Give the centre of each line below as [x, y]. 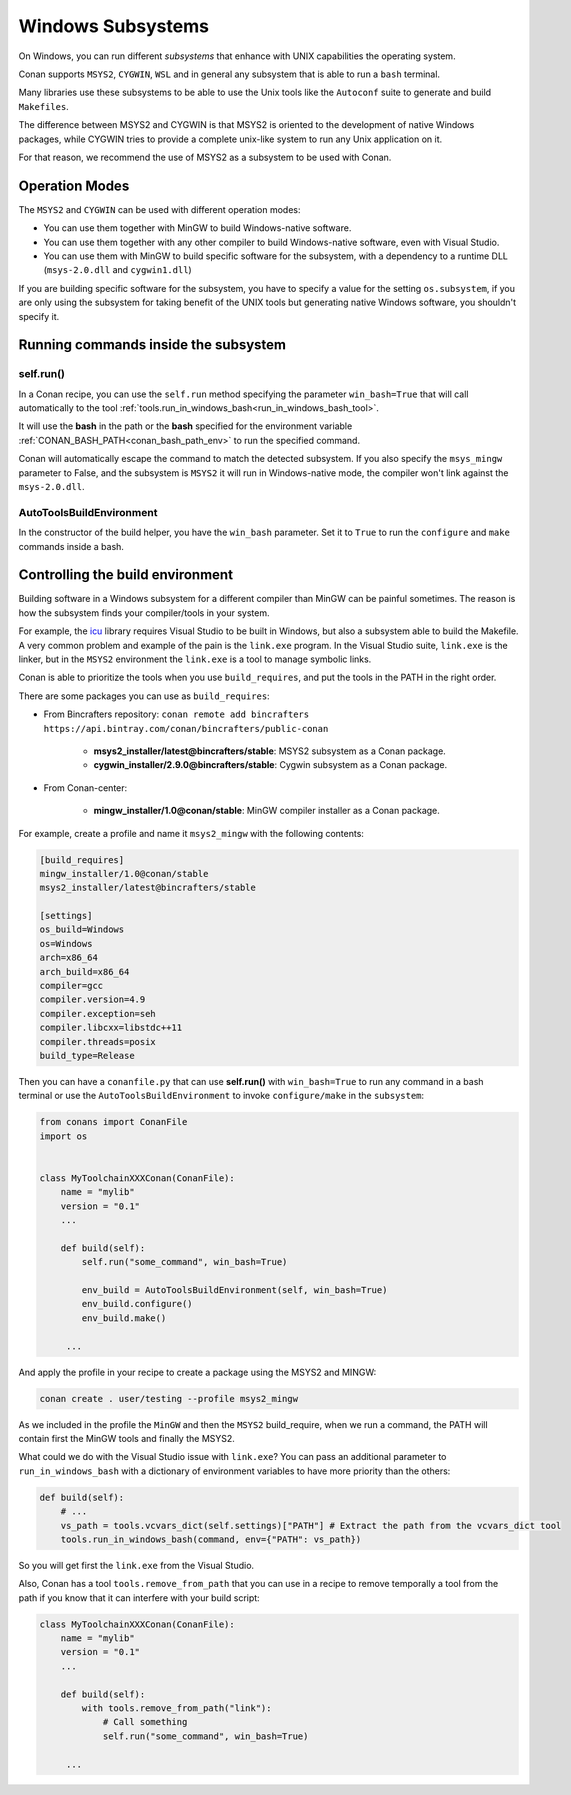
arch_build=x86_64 [84, 971]
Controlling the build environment [126, 575]
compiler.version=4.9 [92, 999]
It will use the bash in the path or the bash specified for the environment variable [185, 426]
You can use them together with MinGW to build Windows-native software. [197, 228]
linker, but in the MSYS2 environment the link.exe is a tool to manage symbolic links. [195, 659]
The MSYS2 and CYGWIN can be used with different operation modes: [159, 209]
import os [63, 1136]
